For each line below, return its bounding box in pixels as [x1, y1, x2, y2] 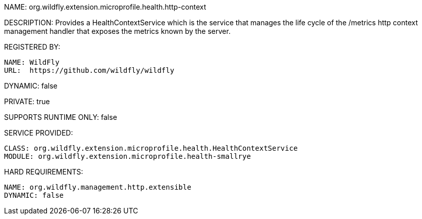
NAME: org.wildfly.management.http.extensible [4, 183, 191, 191]
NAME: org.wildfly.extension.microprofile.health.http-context [4, 3, 206, 11]
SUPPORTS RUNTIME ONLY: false [4, 113, 117, 121]
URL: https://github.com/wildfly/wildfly [4, 66, 175, 74]
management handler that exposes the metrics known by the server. [4, 27, 231, 35]
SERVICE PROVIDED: [4, 128, 73, 137]
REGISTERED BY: [4, 42, 61, 51]
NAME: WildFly [4, 58, 60, 66]
